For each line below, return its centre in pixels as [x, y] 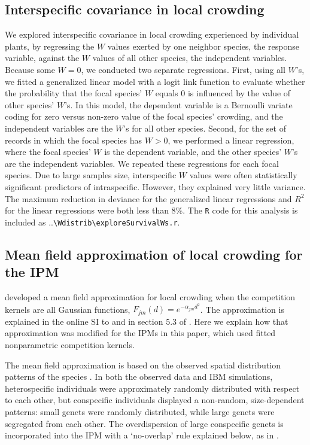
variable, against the [42, 58]
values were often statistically [243, 175]
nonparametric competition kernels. [70, 344]
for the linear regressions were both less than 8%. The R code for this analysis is [151, 210]
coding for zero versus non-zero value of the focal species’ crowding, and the [144, 116]
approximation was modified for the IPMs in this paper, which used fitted [140, 333]
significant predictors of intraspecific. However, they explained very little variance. [155, 186]
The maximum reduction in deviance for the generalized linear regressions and [148, 198]
